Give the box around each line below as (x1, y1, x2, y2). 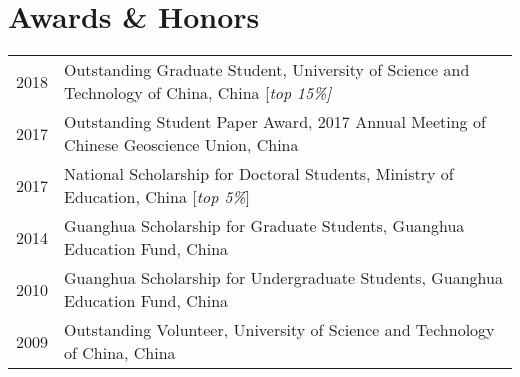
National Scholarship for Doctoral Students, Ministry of (64, 162, 454, 186)
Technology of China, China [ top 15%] (64, 81, 332, 105)
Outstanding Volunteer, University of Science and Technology (64, 318, 495, 342)
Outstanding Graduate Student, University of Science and (64, 58, 470, 82)
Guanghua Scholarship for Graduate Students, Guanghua (64, 214, 465, 238)
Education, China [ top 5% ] (64, 185, 250, 209)
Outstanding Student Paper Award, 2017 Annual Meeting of (64, 110, 486, 134)
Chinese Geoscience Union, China (64, 133, 299, 157)
